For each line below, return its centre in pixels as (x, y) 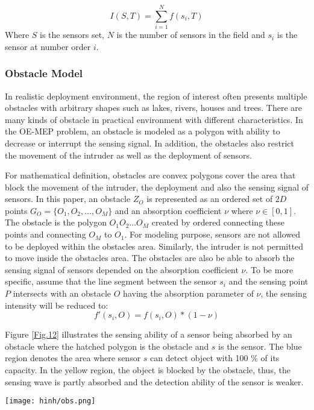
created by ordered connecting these (218, 222)
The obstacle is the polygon (56, 222)
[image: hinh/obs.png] (50, 401)
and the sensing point (268, 281)
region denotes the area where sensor (73, 358)
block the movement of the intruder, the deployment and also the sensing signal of (157, 187)
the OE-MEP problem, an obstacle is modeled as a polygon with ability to (143, 131)
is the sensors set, (72, 35)
